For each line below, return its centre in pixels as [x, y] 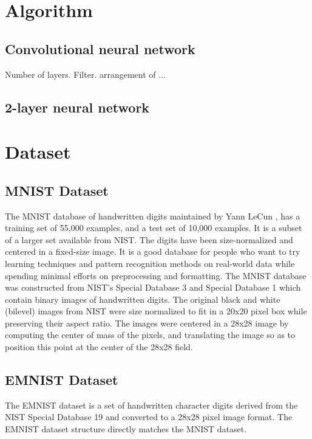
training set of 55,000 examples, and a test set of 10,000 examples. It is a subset [154, 228]
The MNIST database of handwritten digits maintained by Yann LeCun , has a [153, 216]
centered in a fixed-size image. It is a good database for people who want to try [153, 251]
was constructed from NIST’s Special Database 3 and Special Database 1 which [153, 287]
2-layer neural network [77, 107]
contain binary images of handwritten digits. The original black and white [143, 299]
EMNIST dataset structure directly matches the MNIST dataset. [126, 429]
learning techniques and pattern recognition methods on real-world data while [150, 263]
